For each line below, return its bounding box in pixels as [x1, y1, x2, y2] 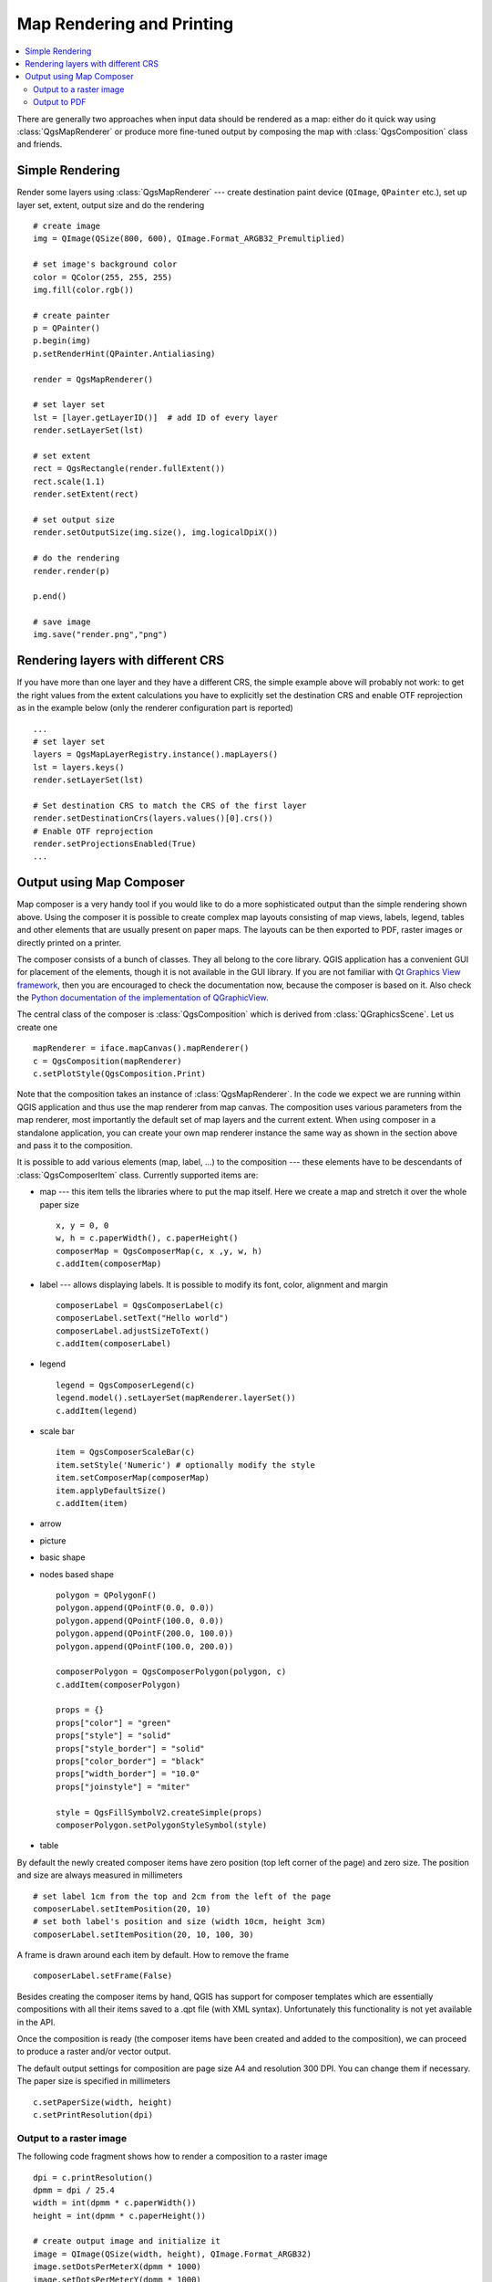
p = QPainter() [33, 323, 101, 333]
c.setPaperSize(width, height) [33, 2097, 173, 2108]
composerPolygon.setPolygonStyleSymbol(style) [56, 1819, 268, 1830]
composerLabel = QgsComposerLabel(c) [56, 1300, 225, 1310]
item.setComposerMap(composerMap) [56, 1472, 210, 1483]
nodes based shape [39, 1568, 114, 1579]
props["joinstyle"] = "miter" [56, 1781, 191, 1792]
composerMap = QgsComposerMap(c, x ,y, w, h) [56, 1246, 263, 1256]
